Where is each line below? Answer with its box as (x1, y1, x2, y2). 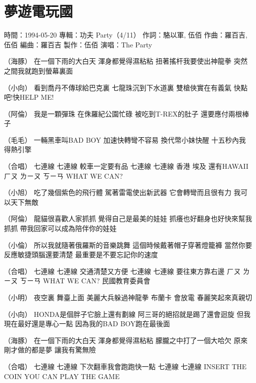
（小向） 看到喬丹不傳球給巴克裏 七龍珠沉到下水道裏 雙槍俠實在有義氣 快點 (4, 82, 248, 92)
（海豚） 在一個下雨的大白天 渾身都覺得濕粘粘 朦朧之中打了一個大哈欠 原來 (4, 335, 248, 345)
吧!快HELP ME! (4, 92, 54, 102)
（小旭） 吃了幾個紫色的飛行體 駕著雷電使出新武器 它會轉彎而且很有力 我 (4, 187, 241, 197)
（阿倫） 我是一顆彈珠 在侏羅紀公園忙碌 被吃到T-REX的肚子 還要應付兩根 (4, 108, 242, 118)
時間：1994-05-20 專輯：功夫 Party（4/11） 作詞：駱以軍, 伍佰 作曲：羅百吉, (4, 30, 248, 40)
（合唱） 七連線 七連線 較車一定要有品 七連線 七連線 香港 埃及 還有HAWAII (4, 161, 249, 171)
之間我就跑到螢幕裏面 (4, 65, 73, 76)
